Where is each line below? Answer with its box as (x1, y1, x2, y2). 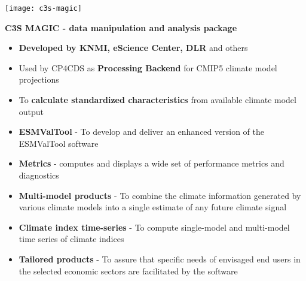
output (19, 105, 44, 117)
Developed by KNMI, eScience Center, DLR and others (19, 41, 248, 54)
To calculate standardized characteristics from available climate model (19, 93, 296, 106)
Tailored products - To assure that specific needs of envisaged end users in (19, 252, 301, 265)
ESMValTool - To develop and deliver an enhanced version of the (19, 125, 264, 138)
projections (19, 73, 59, 86)
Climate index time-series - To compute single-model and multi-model (19, 220, 290, 233)
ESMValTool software (19, 137, 99, 149)
